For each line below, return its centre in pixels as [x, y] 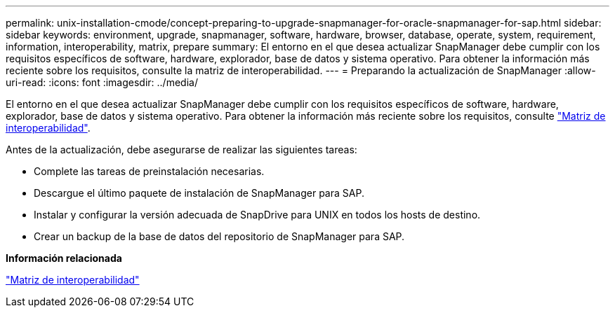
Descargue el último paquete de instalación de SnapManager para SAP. [199, 193]
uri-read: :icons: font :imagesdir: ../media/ [102, 82]
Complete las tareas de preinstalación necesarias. [149, 171]
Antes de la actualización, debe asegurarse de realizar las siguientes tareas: [181, 149]
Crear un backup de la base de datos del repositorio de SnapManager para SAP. [219, 236]
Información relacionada [64, 258]
